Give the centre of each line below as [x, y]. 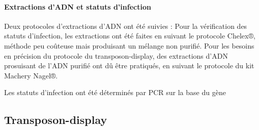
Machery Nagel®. [31, 75]
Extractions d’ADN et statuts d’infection [78, 6]
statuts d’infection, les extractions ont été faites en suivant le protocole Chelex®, [130, 36]
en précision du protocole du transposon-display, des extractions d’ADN [116, 55]
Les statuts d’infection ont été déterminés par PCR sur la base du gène [115, 92]
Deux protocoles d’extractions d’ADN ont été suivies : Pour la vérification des [126, 26]
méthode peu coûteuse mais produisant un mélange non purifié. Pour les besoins [129, 45]
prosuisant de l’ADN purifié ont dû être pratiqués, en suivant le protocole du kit [129, 66]
